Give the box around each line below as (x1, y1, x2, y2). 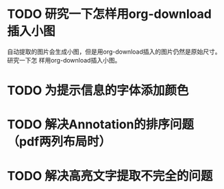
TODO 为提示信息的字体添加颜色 (7, 83, 189, 98)
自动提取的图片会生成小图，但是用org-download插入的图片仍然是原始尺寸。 (7, 47, 221, 56)
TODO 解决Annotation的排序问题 (7, 117, 194, 133)
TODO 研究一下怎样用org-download (7, 6, 212, 22)
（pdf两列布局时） (7, 134, 112, 150)
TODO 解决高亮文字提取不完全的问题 (7, 168, 213, 184)
